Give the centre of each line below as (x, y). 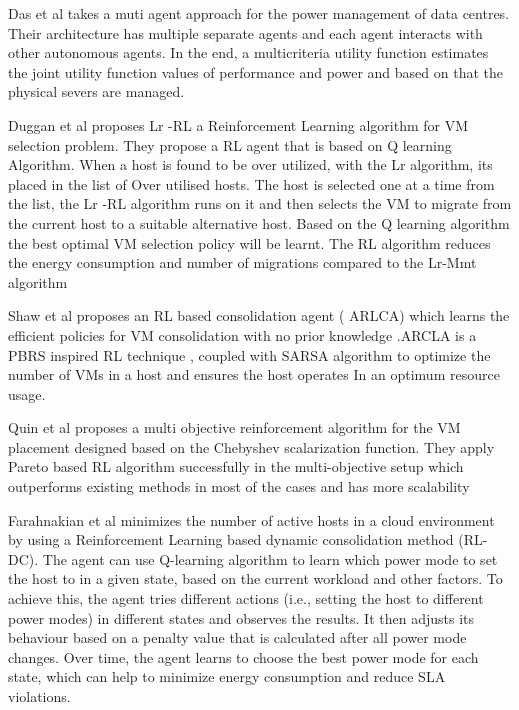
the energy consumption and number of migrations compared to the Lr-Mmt (242, 262)
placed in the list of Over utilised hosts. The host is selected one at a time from (251, 183)
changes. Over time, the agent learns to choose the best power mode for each (243, 656)
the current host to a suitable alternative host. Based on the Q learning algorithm (259, 222)
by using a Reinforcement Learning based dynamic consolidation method (231, 539)
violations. (39, 696)
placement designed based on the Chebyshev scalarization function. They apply (251, 446)
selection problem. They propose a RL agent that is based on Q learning (230, 144)
